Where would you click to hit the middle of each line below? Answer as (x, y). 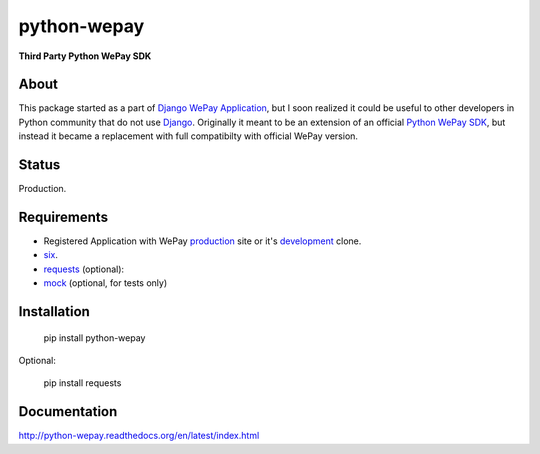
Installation (54, 311)
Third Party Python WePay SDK (85, 56)
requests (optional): (84, 269)
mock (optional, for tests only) (105, 283)
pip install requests (82, 383)
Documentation (68, 411)
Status (39, 165)
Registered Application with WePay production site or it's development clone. (202, 241)
